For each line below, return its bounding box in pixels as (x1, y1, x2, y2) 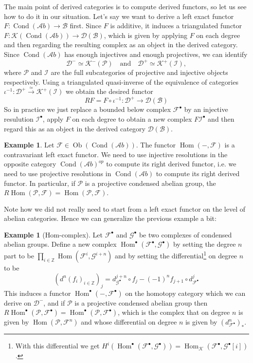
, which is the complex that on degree (117, 307, 230, 317)
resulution (4, 113, 34, 124)
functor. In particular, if (4, 178, 75, 188)
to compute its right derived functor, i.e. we (106, 159, 236, 169)
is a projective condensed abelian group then (74, 297, 208, 308)
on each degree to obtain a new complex (72, 113, 192, 124)
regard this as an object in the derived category (4, 123, 145, 133)
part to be (4, 251, 34, 261)
